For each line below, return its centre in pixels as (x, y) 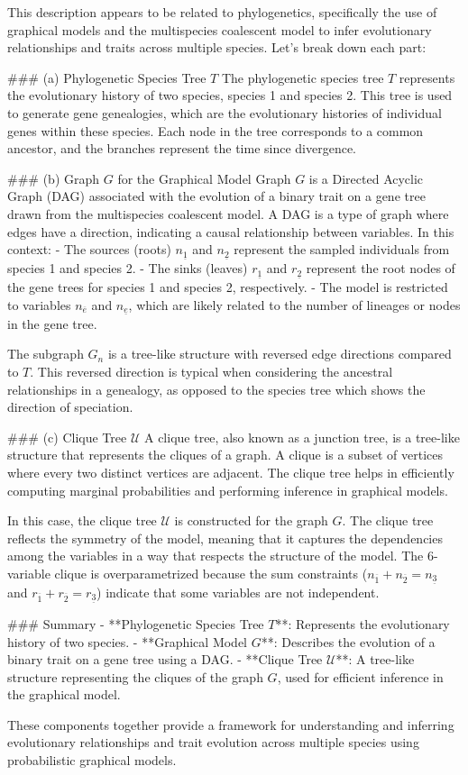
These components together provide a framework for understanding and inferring (231, 724)
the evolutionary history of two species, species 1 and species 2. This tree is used (230, 95)
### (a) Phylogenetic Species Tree (107, 77)
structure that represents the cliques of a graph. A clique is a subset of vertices (225, 455)
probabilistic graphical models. (92, 760)
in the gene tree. (52, 323)
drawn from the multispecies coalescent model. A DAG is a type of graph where (228, 213)
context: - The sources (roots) (89, 249)
